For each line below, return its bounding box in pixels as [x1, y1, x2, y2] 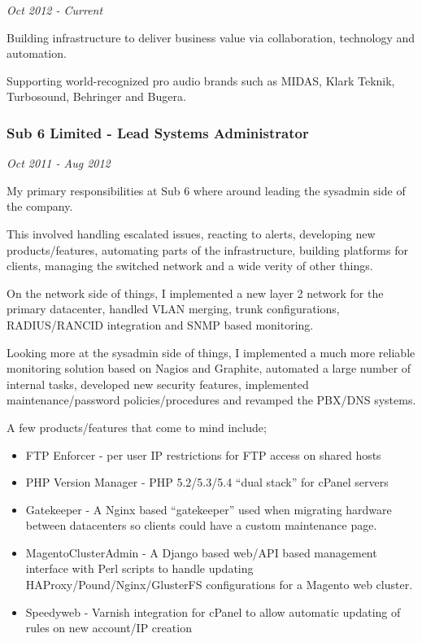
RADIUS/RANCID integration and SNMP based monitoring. [7, 316, 314, 333]
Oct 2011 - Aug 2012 [7, 155, 111, 172]
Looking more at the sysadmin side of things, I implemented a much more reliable [7, 343, 415, 360]
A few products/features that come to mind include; [7, 418, 267, 435]
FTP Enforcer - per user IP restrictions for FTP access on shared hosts [25, 446, 381, 463]
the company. [7, 198, 73, 215]
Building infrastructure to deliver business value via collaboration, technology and [7, 28, 415, 46]
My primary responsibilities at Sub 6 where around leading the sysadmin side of [7, 181, 406, 199]
